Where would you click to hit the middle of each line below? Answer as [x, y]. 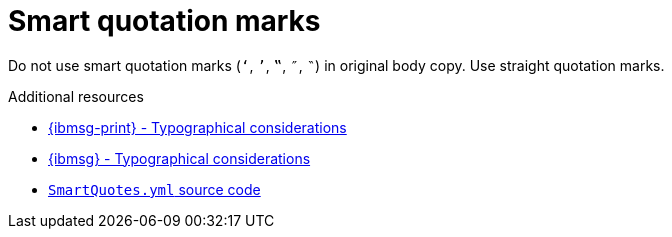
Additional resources [76, 96]
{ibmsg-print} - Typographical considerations [197, 127]
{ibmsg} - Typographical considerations [179, 158]
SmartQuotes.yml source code [154, 189]
